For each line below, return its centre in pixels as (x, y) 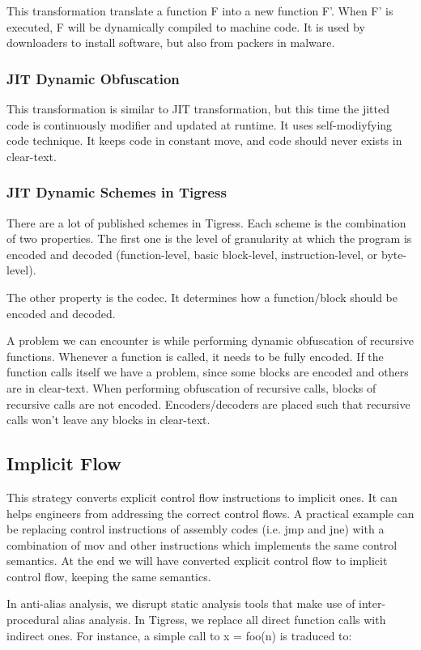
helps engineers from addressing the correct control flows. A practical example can (210, 513)
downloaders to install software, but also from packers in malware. (171, 42)
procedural (33, 620)
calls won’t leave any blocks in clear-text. (108, 420)
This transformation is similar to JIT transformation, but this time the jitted (198, 108)
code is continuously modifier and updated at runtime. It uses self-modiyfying (200, 124)
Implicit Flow (64, 463)
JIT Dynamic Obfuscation (93, 78)
